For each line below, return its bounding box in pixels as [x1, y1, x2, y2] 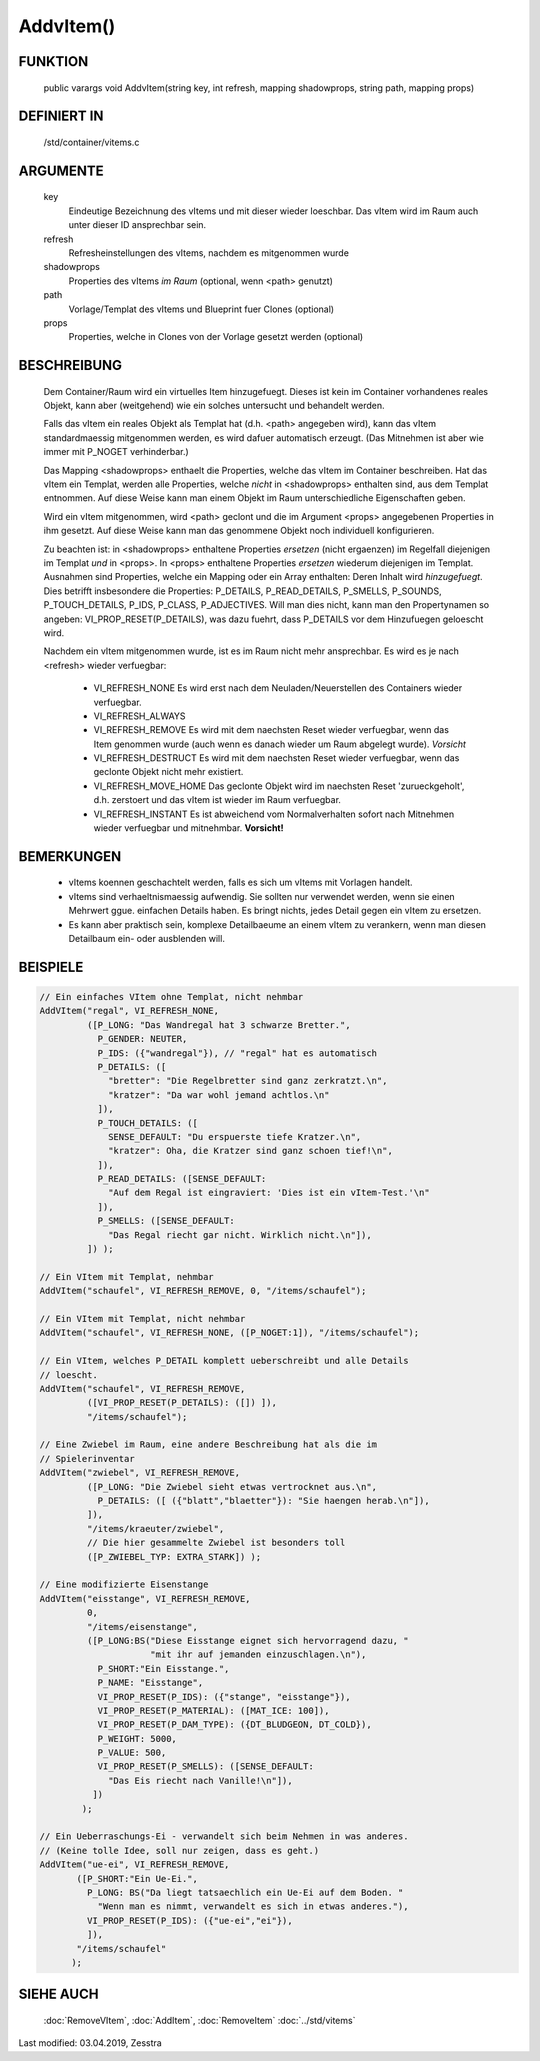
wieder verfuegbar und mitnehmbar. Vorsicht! [93, 822, 284, 834]
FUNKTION [18, 53, 89, 70]
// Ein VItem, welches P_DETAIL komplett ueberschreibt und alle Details [39, 1355, 409, 1367]
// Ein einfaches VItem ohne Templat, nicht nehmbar [39, 991, 304, 1002]
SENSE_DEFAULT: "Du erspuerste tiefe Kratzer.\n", [108, 1131, 362, 1142]
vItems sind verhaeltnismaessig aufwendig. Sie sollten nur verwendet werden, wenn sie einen [68, 890, 455, 902]
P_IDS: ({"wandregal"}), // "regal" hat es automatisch [97, 1047, 378, 1059]
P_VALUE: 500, [97, 1747, 167, 1759]
